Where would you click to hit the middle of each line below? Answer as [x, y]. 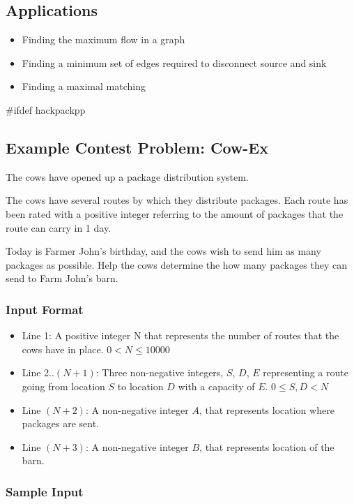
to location [140, 386]
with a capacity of [216, 386]
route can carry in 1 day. [59, 227]
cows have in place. [63, 349]
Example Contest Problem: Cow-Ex [137, 147]
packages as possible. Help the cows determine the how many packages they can [177, 264]
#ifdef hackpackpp [46, 109]
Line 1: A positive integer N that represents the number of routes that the [180, 335]
